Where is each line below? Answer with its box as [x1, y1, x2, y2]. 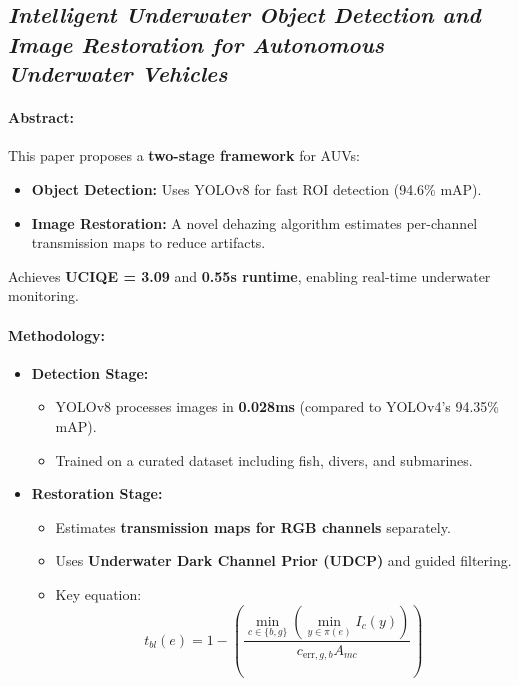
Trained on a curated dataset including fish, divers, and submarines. [55, 449, 473, 470]
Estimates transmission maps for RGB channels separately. [55, 516, 451, 537]
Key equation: [55, 583, 142, 604]
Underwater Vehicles [8, 58, 228, 89]
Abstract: [8, 107, 75, 128]
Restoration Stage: [31, 483, 163, 504]
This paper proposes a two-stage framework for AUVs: [8, 145, 360, 166]
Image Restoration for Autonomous [8, 28, 385, 59]
